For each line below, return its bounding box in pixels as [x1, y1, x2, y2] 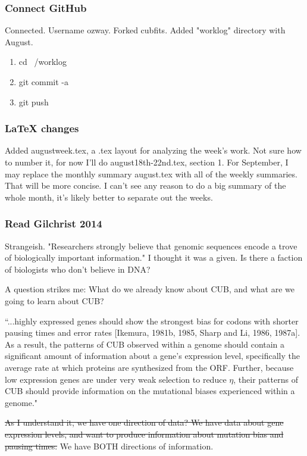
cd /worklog [18, 55, 67, 68]
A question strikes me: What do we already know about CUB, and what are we [5, 283, 295, 295]
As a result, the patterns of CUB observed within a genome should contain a [5, 338, 285, 350]
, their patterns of [233, 373, 298, 385]
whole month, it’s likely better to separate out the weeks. [5, 190, 213, 203]
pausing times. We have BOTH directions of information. [5, 439, 214, 452]
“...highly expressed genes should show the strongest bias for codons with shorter [5, 314, 299, 327]
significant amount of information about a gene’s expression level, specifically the [5, 349, 300, 362]
